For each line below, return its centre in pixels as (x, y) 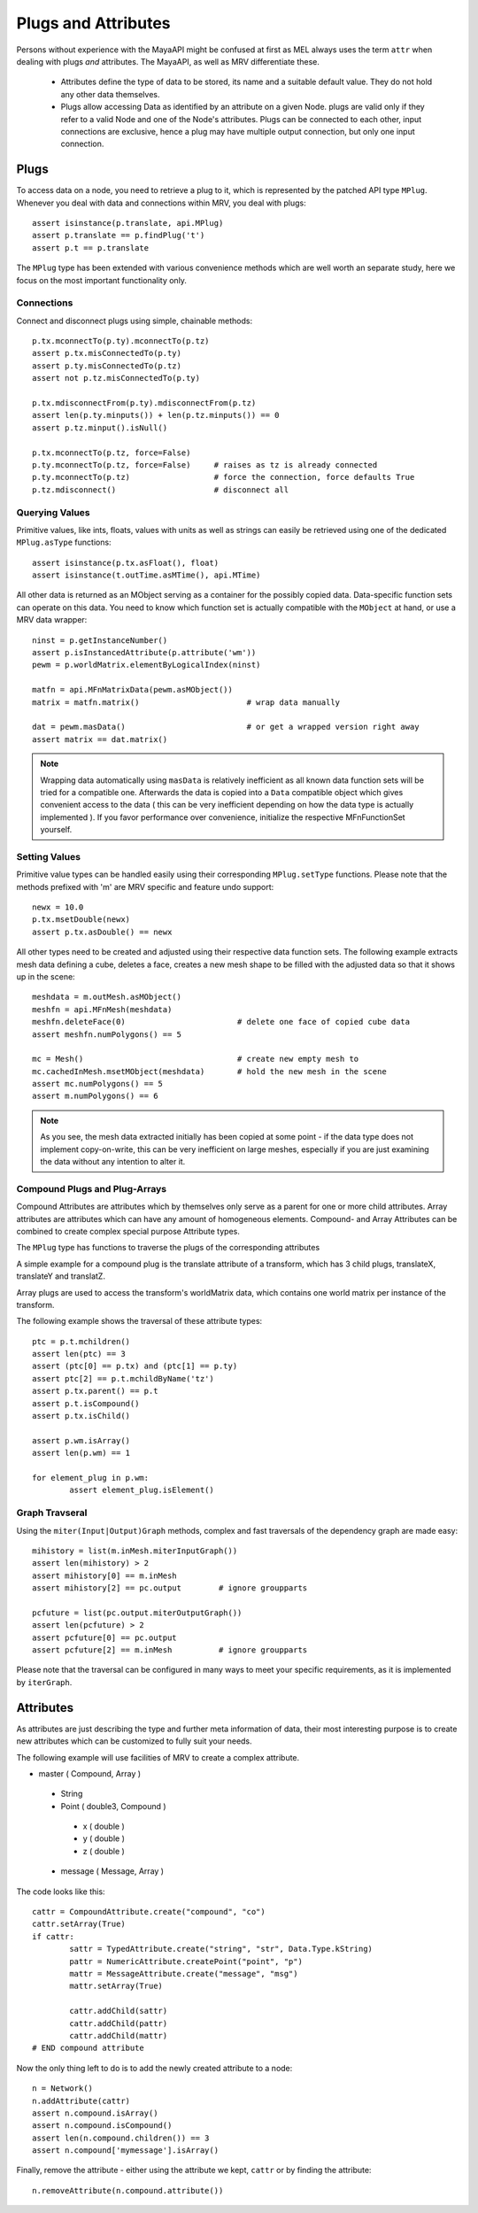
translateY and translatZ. (61, 1276)
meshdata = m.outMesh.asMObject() (107, 997)
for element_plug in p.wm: (91, 1478)
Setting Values (49, 856)
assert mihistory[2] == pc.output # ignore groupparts (170, 1588)
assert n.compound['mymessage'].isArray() (126, 2151)
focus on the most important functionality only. (102, 280)
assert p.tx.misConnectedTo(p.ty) (107, 353)
